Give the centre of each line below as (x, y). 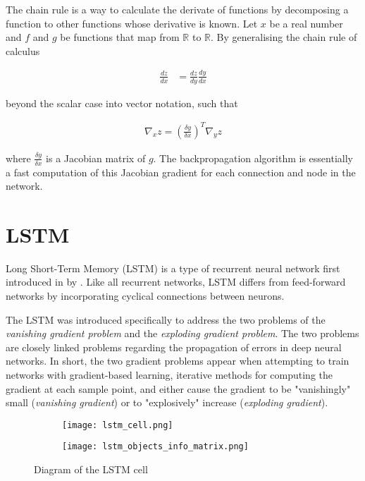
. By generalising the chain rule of (284, 37)
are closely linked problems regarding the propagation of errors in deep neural (174, 347)
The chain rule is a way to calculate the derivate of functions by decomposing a (177, 9)
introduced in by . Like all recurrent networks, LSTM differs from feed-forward (176, 282)
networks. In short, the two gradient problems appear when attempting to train (178, 361)
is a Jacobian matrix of (96, 158)
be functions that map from (120, 37)
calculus (23, 50)
